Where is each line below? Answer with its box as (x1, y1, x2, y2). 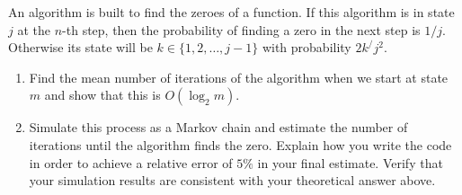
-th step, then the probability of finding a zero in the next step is (62, 20, 421, 39)
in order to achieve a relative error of (29, 153, 233, 172)
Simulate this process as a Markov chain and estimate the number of (29, 118, 408, 137)
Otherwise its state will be (8, 38, 153, 57)
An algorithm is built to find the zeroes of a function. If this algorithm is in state (8, 3, 455, 21)
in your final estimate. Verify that (257, 153, 443, 172)
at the (17, 20, 50, 39)
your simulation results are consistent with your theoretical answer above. (29, 171, 436, 190)
